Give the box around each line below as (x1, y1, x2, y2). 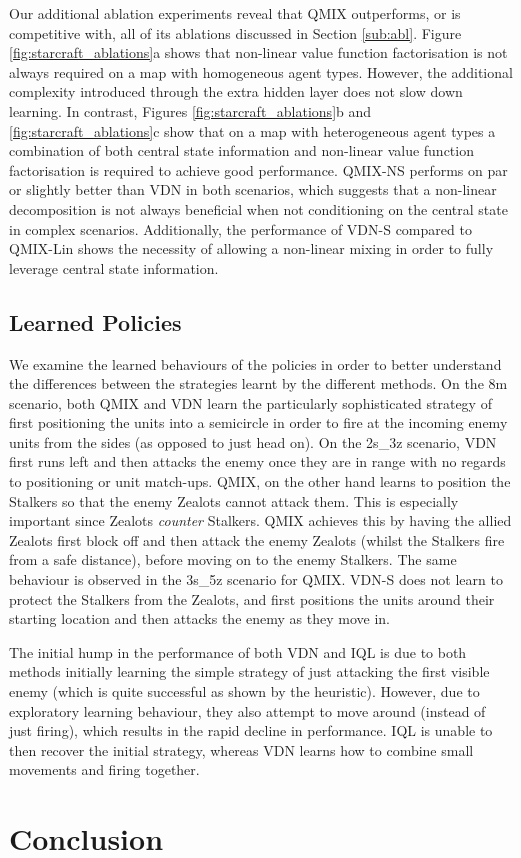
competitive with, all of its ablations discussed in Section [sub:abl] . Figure (9, 22, 462, 43)
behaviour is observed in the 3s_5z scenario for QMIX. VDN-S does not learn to (9, 569, 503, 590)
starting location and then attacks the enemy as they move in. (9, 608, 390, 629)
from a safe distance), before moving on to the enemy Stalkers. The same (9, 549, 457, 570)
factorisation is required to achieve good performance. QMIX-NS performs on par (9, 159, 508, 180)
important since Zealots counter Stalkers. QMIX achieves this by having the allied (9, 510, 512, 531)
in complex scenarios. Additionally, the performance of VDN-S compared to (9, 218, 472, 239)
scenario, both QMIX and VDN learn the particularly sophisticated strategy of (9, 392, 492, 413)
